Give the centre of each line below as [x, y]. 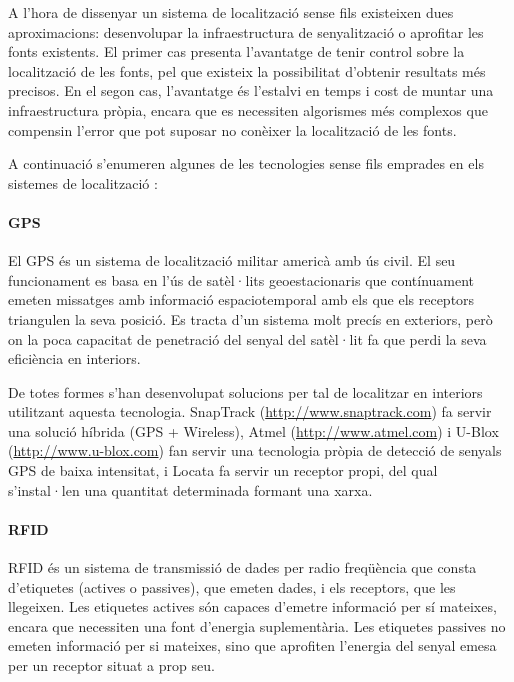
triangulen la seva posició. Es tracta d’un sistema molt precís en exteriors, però [250, 318]
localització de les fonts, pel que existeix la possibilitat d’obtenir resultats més [247, 70]
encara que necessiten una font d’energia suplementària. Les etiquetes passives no [257, 625]
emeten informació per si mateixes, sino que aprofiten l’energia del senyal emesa [252, 645]
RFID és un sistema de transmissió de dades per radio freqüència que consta [242, 567]
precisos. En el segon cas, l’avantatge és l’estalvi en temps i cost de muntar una [251, 90]
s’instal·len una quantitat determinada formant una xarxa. [190, 489]
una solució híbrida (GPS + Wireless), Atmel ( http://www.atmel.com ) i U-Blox [253, 430]
